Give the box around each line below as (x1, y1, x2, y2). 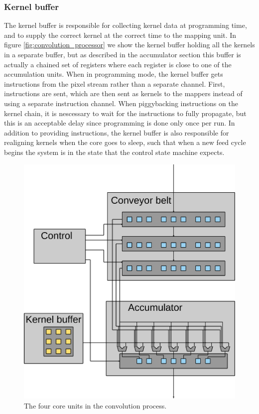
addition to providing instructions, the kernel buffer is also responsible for (4, 127, 229, 138)
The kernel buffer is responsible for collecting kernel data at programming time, (4, 20, 247, 30)
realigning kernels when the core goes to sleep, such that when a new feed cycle (4, 137, 246, 147)
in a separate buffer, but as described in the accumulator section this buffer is (4, 49, 241, 59)
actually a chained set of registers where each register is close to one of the (4, 59, 232, 69)
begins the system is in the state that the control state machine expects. (4, 146, 225, 157)
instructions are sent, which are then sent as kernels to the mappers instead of (4, 88, 243, 99)
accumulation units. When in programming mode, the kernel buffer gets (4, 69, 223, 79)
